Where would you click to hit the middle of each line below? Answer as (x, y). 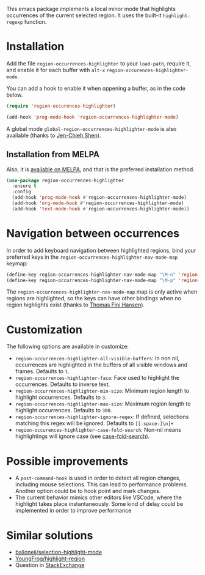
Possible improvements (67, 461)
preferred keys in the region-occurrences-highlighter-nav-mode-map (92, 257)
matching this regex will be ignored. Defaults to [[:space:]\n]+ (94, 423)
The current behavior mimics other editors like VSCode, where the (98, 497)
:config (22, 192)
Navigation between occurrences (93, 233)
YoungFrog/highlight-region (50, 558)
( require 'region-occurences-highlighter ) (61, 106)
